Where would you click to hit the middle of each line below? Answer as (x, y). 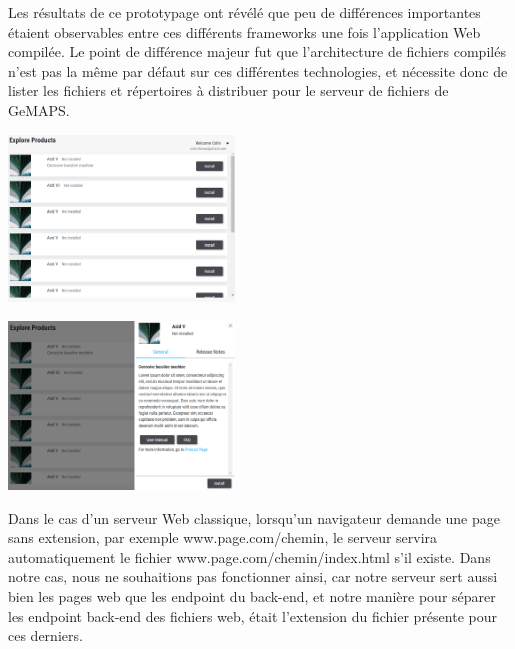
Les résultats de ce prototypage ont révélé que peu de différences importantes (244, 12)
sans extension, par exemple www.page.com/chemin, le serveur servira (223, 537)
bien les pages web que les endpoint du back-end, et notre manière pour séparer (252, 595)
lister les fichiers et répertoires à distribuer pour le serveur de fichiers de (228, 90)
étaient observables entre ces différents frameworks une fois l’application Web (244, 31)
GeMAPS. (39, 109)
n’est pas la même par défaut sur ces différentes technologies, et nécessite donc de (258, 70)
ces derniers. (45, 635)
